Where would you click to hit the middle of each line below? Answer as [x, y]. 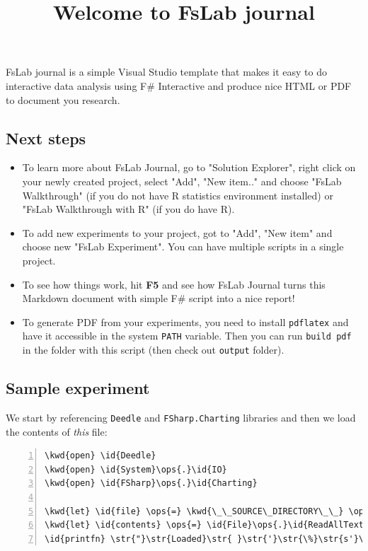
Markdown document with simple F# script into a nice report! [159, 298]
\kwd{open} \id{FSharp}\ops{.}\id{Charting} [151, 483]
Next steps [46, 138]
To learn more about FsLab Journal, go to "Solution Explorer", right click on [189, 167]
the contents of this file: [57, 431]
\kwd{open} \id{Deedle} [100, 456]
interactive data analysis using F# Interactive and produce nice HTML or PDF [179, 85]
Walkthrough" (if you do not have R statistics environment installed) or [178, 195]
